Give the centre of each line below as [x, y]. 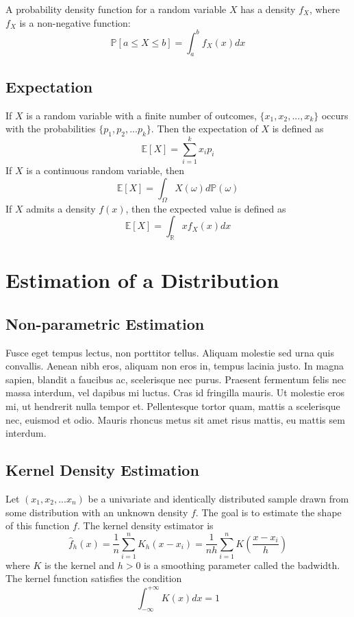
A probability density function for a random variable [116, 9]
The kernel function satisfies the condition [94, 578]
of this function [38, 525]
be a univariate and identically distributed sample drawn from [218, 498]
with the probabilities [51, 129]
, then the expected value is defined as [206, 208]
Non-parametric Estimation [105, 323]
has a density [268, 9]
